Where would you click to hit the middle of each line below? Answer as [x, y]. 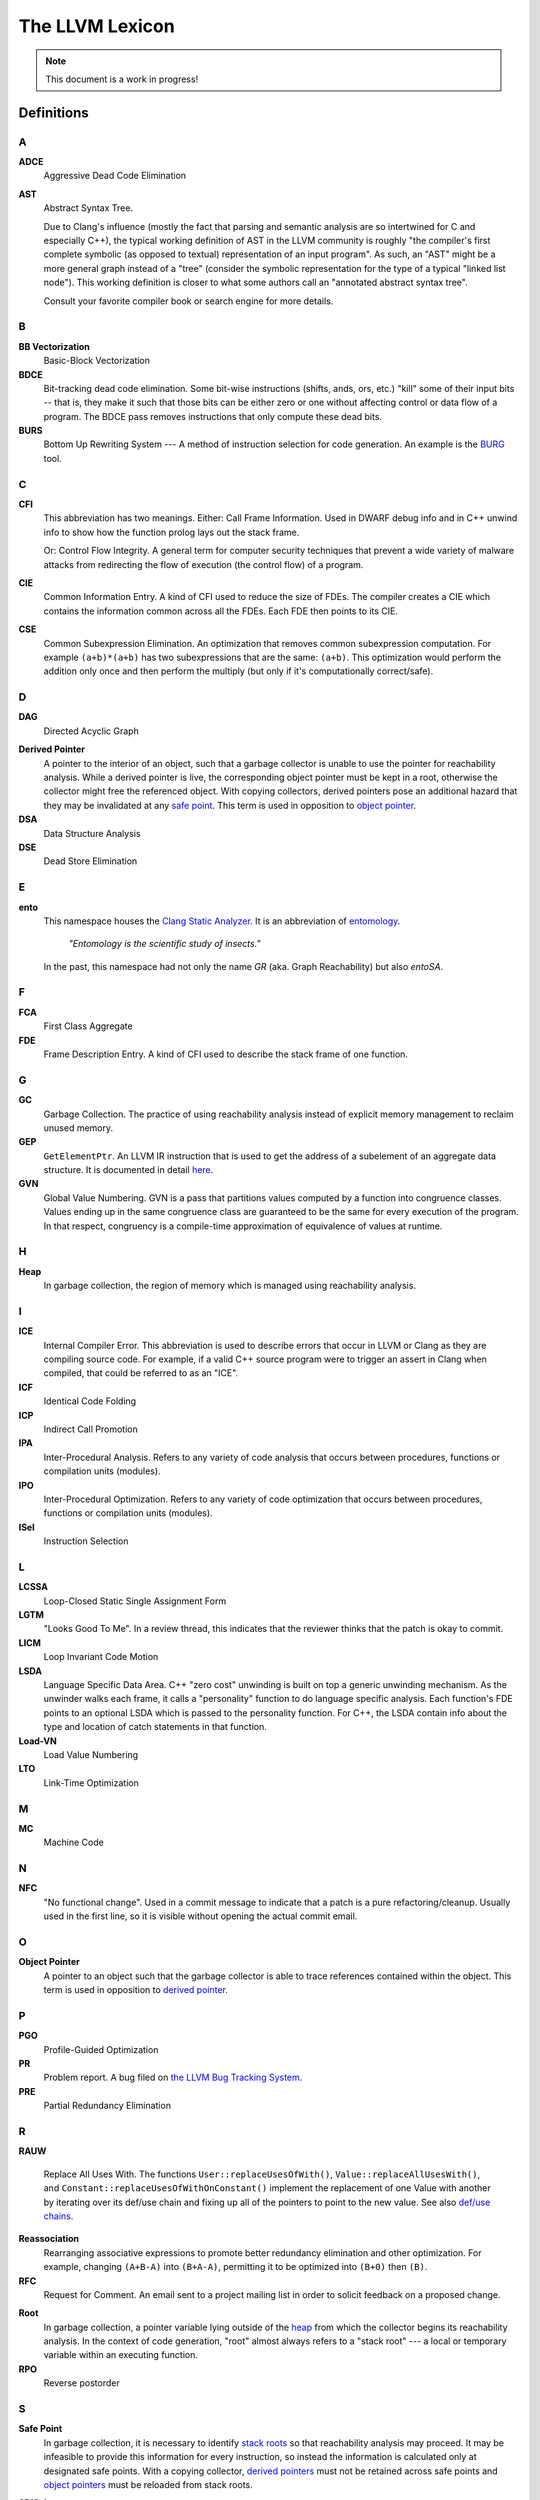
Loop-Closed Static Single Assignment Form [135, 1601]
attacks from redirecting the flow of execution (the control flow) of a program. [203, 564]
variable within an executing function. [121, 2355]
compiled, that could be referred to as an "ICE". [141, 1373]
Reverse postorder [81, 2383]
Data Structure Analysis [92, 833]
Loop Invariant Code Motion [101, 1657]
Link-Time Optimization [91, 1782]
